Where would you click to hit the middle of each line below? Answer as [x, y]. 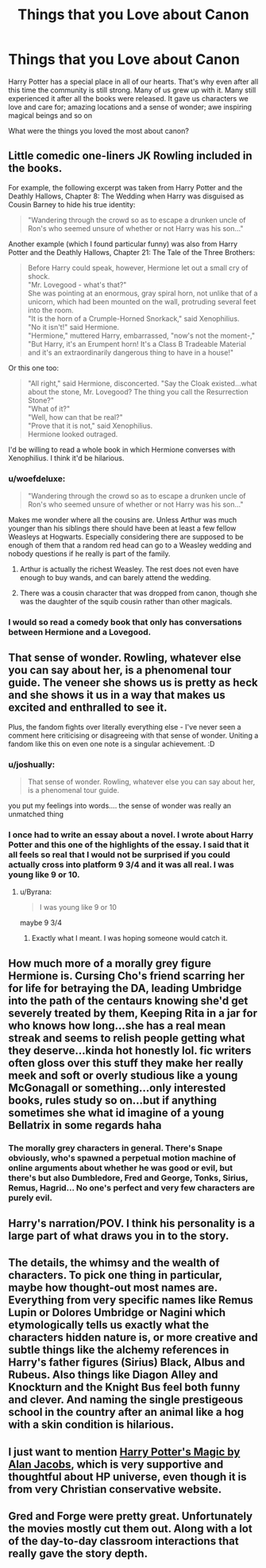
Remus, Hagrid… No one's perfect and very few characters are [132, 1187]
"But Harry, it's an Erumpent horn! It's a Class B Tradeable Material [137, 343]
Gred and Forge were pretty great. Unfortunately [131, 1517]
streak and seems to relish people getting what [127, 1038]
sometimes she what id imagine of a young [116, 1113]
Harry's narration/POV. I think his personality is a [132, 1223]
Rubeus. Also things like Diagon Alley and [113, 1375]
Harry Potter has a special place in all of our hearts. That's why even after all [133, 81]
